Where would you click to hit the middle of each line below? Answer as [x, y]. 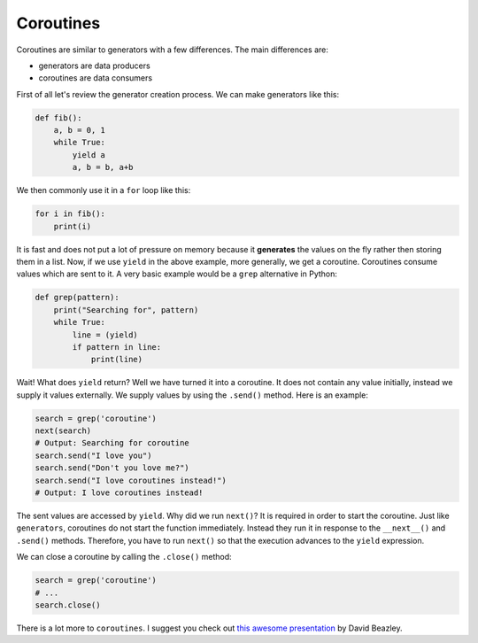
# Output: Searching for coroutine [112, 443]
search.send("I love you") [93, 455]
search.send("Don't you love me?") [112, 468]
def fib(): [58, 118]
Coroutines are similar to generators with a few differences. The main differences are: [173, 50]
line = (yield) [105, 335]
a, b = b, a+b [103, 167]
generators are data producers [94, 66]
